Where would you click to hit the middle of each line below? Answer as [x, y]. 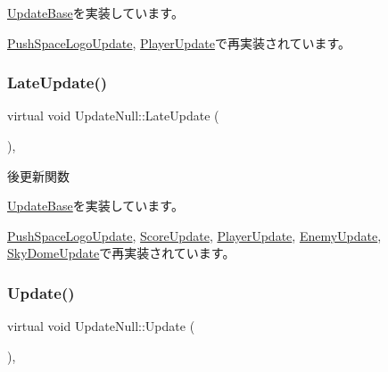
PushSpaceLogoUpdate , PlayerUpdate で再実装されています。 [179, 42]
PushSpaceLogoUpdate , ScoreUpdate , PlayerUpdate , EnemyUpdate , [194, 235]
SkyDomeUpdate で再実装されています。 [121, 253]
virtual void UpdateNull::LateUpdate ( [113, 116]
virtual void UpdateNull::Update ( [101, 326]
